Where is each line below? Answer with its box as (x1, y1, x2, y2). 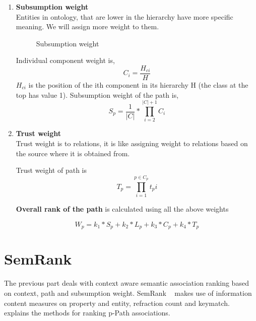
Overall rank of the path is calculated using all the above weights (16, 204, 229, 214)
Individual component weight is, (16, 55, 115, 66)
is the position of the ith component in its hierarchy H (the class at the (28, 80, 248, 90)
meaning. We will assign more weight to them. (16, 21, 159, 32)
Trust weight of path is (16, 165, 87, 175)
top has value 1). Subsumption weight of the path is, (16, 89, 179, 100)
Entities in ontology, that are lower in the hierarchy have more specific (16, 11, 233, 22)
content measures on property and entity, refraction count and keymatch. (4, 297, 230, 308)
